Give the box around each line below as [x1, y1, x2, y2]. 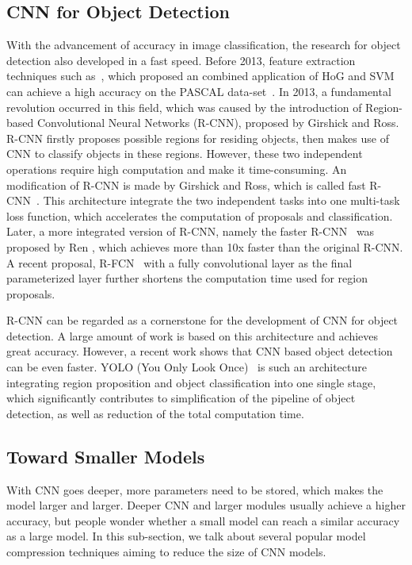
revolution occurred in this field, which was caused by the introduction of [6, 98, 362, 115]
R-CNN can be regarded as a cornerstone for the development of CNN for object [6, 312, 399, 329]
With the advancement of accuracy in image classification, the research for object [6, 37, 401, 53]
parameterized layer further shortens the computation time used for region [6, 270, 368, 286]
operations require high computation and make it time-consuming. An [6, 160, 347, 177]
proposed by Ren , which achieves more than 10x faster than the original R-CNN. [6, 238, 403, 255]
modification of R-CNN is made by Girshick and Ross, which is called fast [6, 176, 366, 193]
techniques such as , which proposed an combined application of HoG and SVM [6, 67, 395, 84]
